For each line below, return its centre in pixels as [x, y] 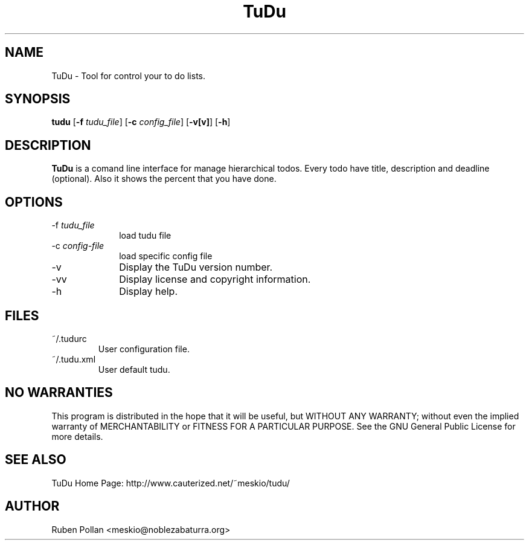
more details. [77, 436]
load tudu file [145, 236]
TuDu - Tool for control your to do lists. [129, 76]
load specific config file [166, 256]
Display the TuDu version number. [196, 267]
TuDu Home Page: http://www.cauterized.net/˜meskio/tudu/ [171, 483]
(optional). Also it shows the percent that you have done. [164, 179]
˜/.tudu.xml [74, 359]
